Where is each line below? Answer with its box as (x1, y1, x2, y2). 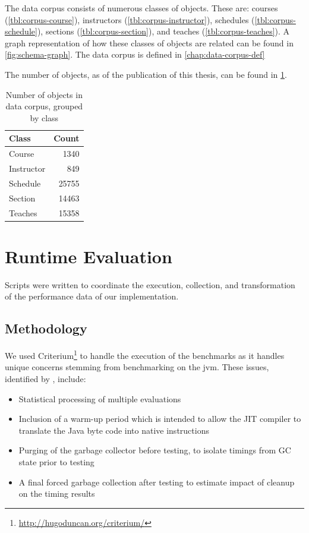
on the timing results (18, 487, 95, 500)
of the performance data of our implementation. (5, 290, 179, 302)
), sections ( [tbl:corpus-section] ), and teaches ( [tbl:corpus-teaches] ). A (37, 25, 290, 37)
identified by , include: (5, 373, 86, 385)
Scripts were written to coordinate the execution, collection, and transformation (5, 278, 295, 291)
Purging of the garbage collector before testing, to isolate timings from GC (18, 444, 291, 456)
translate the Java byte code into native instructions (18, 424, 209, 436)
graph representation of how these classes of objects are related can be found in (5, 36, 294, 49)
